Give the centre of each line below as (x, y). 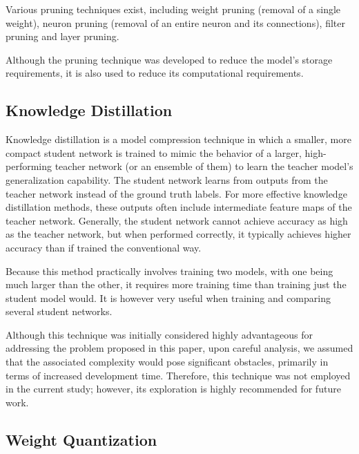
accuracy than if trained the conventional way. (104, 247)
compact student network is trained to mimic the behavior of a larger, (154, 152)
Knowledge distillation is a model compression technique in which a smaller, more (178, 139)
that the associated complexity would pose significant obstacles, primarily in (167, 362)
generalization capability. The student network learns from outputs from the (167, 179)
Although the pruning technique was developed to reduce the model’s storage (169, 59)
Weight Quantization (81, 439)
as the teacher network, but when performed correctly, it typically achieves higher (178, 234)
